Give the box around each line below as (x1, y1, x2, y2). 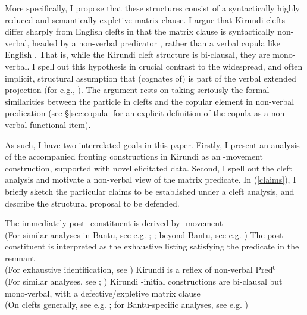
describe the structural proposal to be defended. (5, 197, 180, 209)
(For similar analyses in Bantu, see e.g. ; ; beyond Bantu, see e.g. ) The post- (5, 228, 286, 241)
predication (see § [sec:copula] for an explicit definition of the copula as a (5, 107, 269, 119)
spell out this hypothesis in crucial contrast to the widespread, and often (37, 60, 303, 72)
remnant (5, 251, 35, 264)
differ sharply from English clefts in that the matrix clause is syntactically (5, 25, 275, 38)
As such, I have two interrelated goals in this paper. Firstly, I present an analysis (5, 138, 300, 151)
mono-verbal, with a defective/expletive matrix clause (5, 286, 201, 299)
